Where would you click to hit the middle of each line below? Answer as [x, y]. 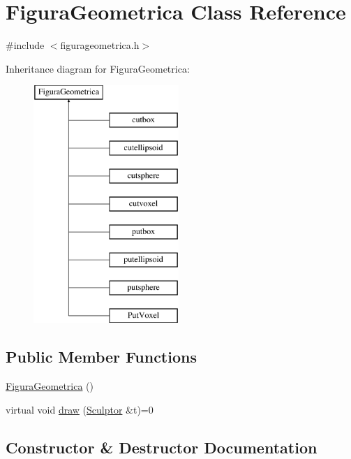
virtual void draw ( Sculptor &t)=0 [80, 409]
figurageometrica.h [100, 45]
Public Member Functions [101, 357]
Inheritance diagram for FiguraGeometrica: [98, 68]
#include [25, 45]
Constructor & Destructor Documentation [162, 447]
